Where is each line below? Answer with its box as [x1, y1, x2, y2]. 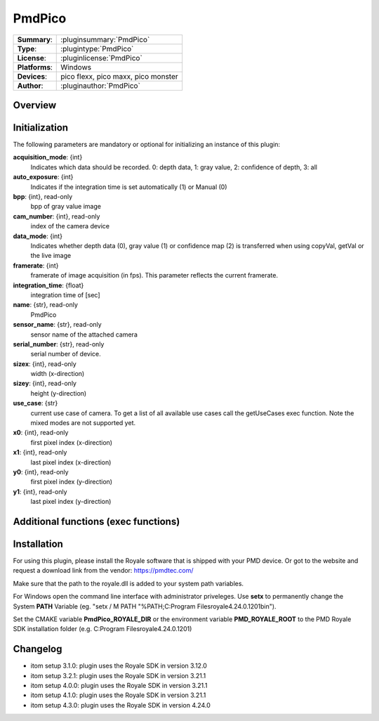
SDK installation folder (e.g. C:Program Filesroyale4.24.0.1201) [13, 625, 192, 633]
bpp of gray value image [30, 202, 102, 211]
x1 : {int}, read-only [13, 448, 67, 457]
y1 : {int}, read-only [13, 487, 67, 495]
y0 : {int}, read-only [13, 467, 69, 476]
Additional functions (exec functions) [13, 515, 180, 527]
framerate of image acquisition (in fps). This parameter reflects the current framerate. [30, 271, 279, 280]
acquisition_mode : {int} [13, 153, 83, 162]
